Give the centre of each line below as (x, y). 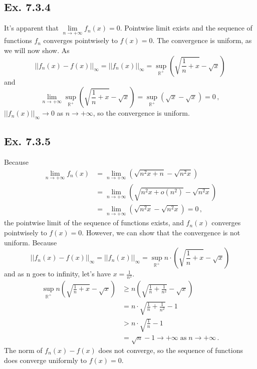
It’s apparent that (32, 28)
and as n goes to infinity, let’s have (57, 274)
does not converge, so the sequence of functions (171, 350)
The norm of (23, 350)
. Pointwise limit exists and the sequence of (186, 28)
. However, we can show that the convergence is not (161, 232)
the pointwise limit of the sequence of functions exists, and (94, 223)
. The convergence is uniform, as (202, 40)
